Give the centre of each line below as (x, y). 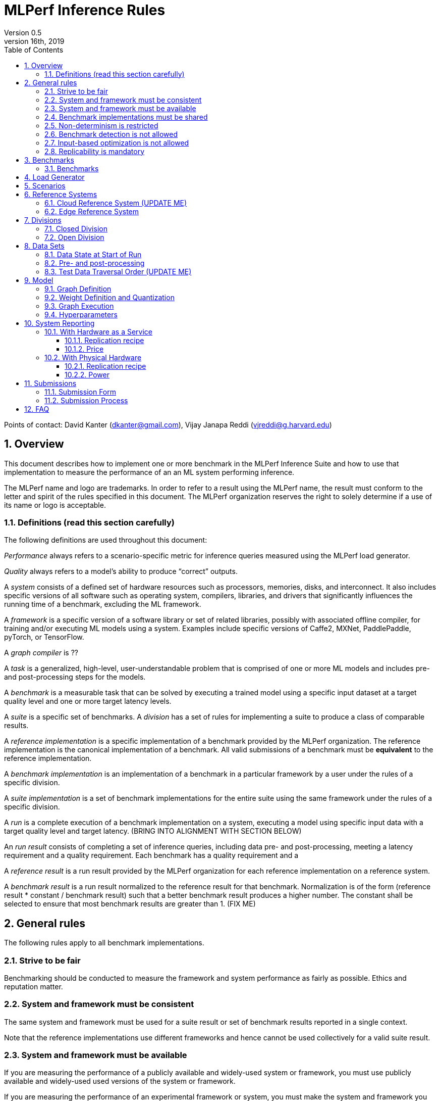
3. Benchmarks (49, 160)
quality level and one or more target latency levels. (88, 701)
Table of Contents (34, 50)
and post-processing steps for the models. (75, 677)
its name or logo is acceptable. (55, 505)
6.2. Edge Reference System (92, 211)
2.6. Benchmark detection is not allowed (111, 134)
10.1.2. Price (84, 349)
